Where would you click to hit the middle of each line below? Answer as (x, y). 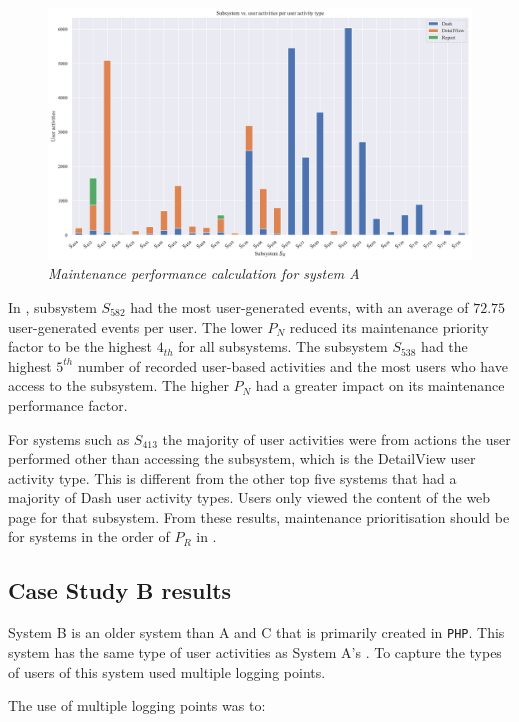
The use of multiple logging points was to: (137, 705)
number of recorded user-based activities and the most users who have (292, 365)
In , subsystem (52, 306)
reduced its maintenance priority (389, 326)
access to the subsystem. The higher (118, 385)
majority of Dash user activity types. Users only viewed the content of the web (249, 497)
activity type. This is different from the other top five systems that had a (232, 477)
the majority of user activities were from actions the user (336, 438)
